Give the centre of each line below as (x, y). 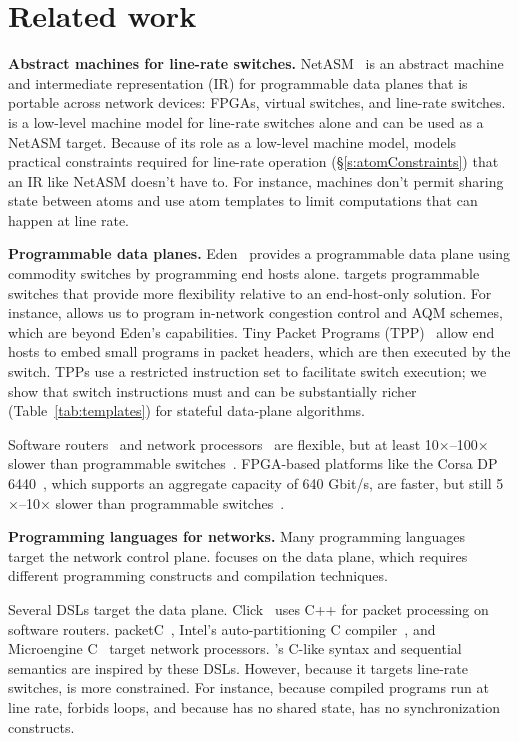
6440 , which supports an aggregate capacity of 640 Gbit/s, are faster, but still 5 (256, 483)
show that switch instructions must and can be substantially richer (212, 390)
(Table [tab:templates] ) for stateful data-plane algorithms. (186, 410)
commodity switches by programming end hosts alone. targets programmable (244, 273)
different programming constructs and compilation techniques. (198, 575)
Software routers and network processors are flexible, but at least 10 (223, 443)
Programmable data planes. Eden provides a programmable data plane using (259, 253)
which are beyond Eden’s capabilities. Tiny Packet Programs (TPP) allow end (251, 331)
